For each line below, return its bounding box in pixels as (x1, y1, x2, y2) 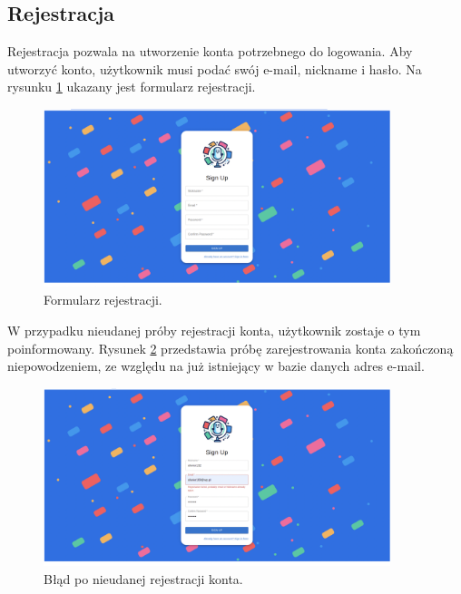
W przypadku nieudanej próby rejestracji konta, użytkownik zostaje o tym (7, 320, 421, 339)
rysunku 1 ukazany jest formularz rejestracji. (7, 77, 256, 96)
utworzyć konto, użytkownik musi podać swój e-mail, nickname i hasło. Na (7, 59, 422, 78)
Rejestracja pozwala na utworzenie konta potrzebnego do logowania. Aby (7, 42, 413, 61)
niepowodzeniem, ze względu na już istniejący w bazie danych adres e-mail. (7, 356, 425, 375)
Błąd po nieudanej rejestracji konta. (44, 570, 243, 589)
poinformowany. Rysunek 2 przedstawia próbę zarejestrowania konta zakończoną (7, 338, 454, 357)
